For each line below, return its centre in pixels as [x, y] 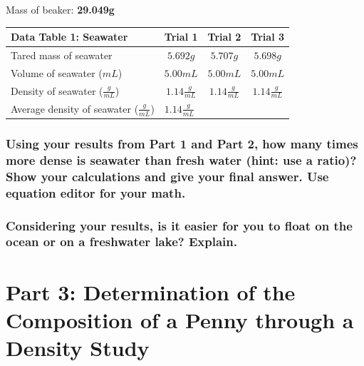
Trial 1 [181, 37]
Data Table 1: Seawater [69, 37]
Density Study [78, 347]
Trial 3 [268, 37]
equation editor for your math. [96, 192]
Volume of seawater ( [57, 72]
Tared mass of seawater [62, 55]
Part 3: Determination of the [151, 291]
